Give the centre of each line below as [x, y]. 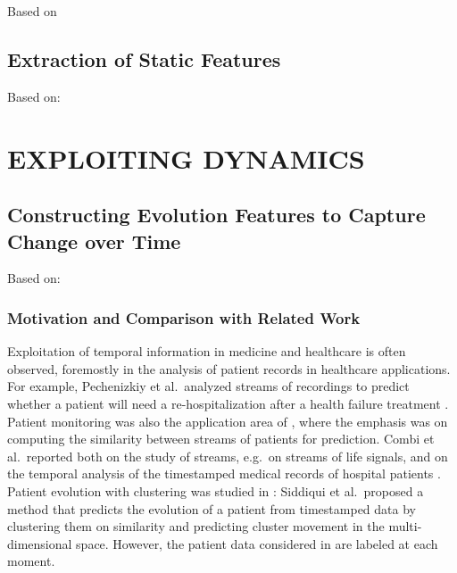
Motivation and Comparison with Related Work [184, 317]
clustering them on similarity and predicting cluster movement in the [196, 526]
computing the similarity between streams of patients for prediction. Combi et [221, 439]
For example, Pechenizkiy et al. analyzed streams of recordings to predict [208, 386]
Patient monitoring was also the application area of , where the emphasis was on [228, 421]
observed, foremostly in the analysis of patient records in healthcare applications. [229, 368]
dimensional [40, 543]
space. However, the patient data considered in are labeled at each [257, 543]
